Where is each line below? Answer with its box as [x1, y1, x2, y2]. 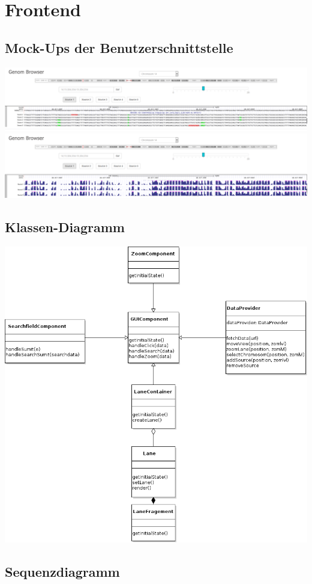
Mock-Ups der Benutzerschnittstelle [5, 38, 233, 57]
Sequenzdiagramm [5, 562, 120, 580]
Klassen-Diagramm [5, 217, 125, 236]
